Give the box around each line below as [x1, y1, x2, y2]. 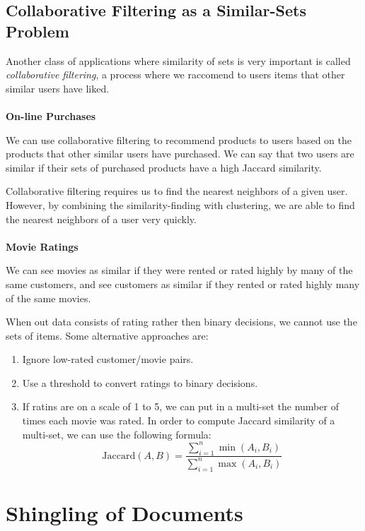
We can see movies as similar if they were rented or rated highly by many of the [6, 263, 353, 278]
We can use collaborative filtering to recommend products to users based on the [6, 132, 352, 147]
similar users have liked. [6, 80, 110, 95]
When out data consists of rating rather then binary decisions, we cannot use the [6, 314, 357, 329]
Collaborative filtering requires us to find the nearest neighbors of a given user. [6, 184, 348, 198]
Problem [6, 20, 69, 42]
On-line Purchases [6, 108, 96, 123]
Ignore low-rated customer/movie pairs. [22, 352, 194, 366]
